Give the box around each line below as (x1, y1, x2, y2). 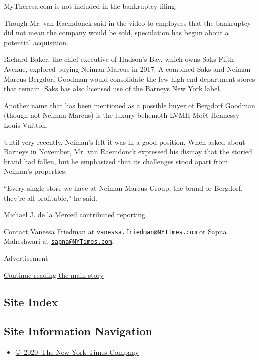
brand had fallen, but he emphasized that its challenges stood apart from (4, 156, 228, 166)
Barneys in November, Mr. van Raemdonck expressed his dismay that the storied (4, 146, 252, 157)
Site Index (4, 294, 58, 309)
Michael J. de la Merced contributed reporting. (4, 209, 147, 220)
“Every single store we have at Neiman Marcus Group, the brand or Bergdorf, (4, 182, 243, 193)
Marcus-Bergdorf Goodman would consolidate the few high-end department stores (4, 73, 255, 84)
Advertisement (4, 253, 48, 263)
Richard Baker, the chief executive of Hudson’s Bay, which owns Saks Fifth (4, 54, 234, 64)
